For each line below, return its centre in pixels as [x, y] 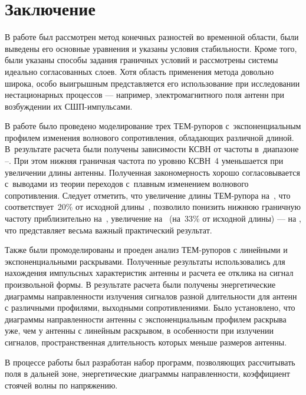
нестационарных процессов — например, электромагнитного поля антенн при [145, 95]
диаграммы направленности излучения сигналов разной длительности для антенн [151, 296]
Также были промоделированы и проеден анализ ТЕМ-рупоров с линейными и [146, 250]
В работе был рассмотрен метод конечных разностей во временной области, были [152, 37]
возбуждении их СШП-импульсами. [69, 106]
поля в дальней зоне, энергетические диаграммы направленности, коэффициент [147, 373]
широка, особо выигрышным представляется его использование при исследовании [152, 83]
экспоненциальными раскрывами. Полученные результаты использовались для [145, 261]
